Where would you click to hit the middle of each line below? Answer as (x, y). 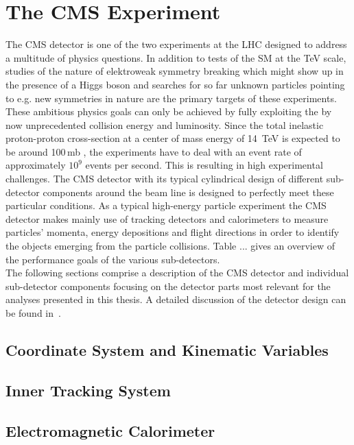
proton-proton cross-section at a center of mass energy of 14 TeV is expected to (173, 138)
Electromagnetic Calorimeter (110, 430)
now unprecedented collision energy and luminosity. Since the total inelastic (165, 124)
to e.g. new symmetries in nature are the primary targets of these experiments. (171, 98)
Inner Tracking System (88, 390)
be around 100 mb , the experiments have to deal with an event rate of (154, 151)
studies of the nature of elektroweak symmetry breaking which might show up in (175, 71)
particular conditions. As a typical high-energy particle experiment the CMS (166, 205)
